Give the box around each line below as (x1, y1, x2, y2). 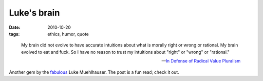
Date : (9, 24, 20, 30)
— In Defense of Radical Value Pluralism (161, 58, 241, 64)
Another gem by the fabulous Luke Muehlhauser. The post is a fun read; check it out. (9, 69, 180, 75)
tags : (9, 31, 20, 37)
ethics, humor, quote (47, 31, 89, 37)
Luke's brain (9, 7, 60, 18)
